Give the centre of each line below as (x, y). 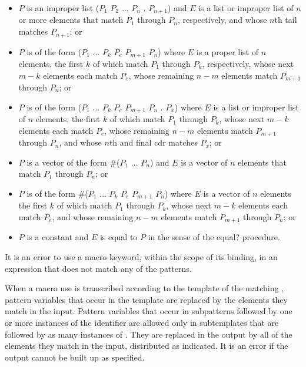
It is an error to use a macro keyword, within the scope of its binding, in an (141, 256)
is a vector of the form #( (73, 162)
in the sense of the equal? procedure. (214, 237)
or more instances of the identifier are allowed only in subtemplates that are (142, 322)
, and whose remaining (93, 216)
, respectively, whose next (248, 63)
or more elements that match (71, 20)
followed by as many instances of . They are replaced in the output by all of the (149, 334)
